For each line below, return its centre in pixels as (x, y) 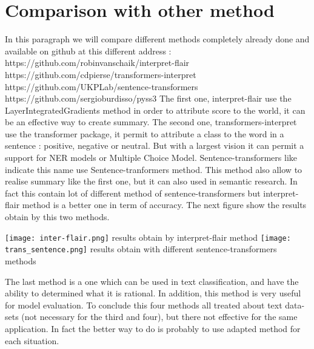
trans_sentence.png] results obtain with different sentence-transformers (141, 249)
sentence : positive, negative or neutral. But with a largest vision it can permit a (155, 145)
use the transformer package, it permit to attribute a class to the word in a (145, 133)
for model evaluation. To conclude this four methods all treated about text (144, 305)
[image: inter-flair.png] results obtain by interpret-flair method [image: (148, 237)
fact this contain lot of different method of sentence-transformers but (133, 193)
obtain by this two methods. (57, 217)
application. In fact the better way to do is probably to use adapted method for (153, 328)
